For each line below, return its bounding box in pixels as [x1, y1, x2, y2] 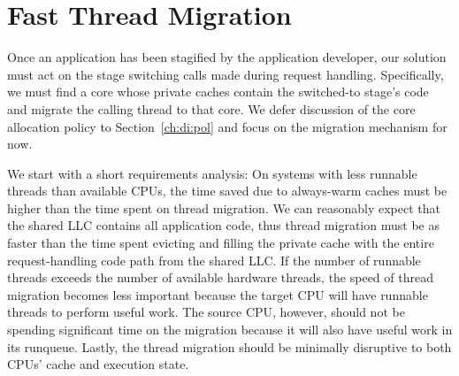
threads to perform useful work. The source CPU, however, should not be [7, 303, 405, 321]
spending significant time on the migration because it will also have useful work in [7, 320, 453, 339]
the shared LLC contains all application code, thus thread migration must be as [7, 216, 440, 234]
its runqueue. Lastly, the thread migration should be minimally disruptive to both [7, 337, 452, 356]
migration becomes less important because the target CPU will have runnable [7, 285, 428, 303]
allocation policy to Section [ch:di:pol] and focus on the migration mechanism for [7, 117, 448, 135]
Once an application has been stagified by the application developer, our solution [7, 48, 447, 66]
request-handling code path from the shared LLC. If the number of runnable [7, 250, 421, 269]
